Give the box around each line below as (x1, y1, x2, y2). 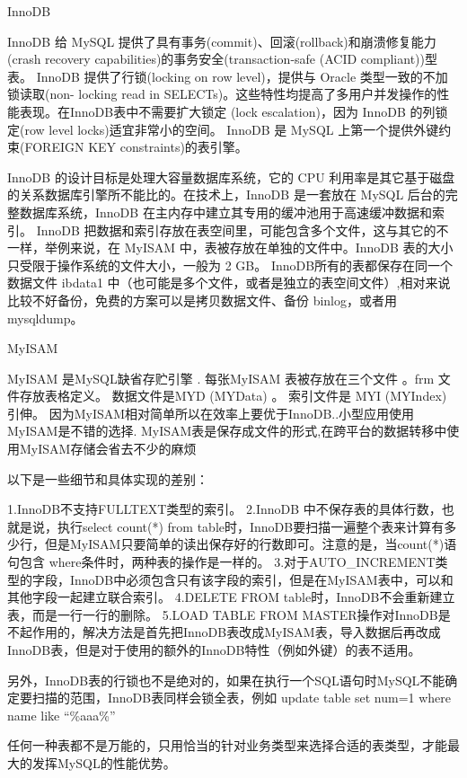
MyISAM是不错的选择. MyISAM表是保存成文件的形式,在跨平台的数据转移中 (7, 421, 447, 440)
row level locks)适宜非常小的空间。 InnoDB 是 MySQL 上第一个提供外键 (24, 119, 439, 138)
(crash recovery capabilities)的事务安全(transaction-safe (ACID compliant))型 (7, 49, 437, 68)
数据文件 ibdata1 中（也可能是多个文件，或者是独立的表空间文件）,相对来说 (7, 273, 451, 292)
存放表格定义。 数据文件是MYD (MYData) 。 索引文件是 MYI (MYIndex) (19, 386, 447, 405)
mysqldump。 (7, 308, 84, 327)
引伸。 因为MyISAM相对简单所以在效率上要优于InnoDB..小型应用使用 (7, 403, 415, 422)
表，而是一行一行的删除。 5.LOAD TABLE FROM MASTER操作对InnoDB (7, 605, 438, 623)
